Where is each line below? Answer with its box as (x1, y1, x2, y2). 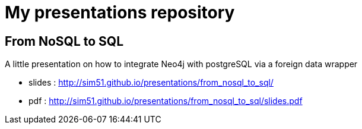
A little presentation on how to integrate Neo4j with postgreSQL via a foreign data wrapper (5, 59, 358, 70)
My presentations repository (5, 2, 235, 23)
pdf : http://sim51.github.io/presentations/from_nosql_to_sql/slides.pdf (28, 96, 303, 106)
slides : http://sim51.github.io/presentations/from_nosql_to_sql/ (28, 77, 274, 88)
